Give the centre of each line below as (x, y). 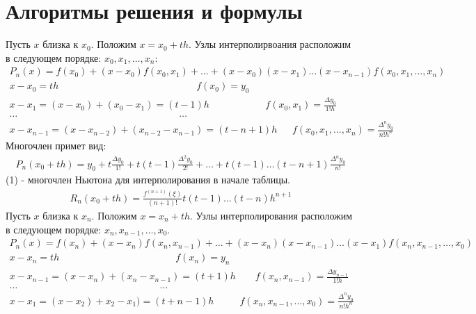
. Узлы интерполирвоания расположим (270, 44)
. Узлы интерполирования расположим (271, 215)
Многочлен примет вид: (56, 146)
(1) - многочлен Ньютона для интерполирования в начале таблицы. (148, 180)
